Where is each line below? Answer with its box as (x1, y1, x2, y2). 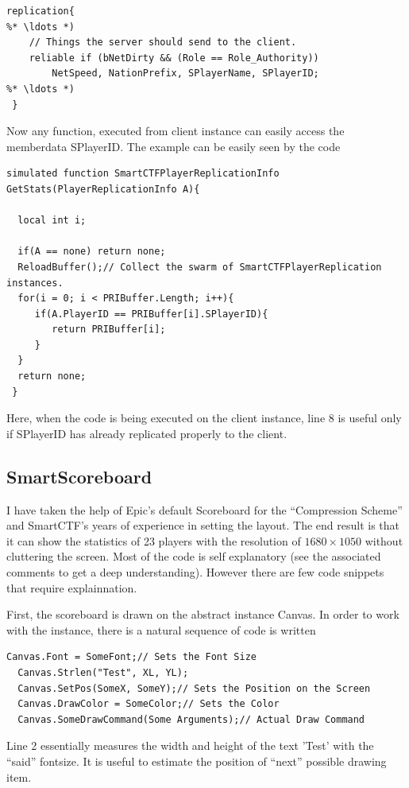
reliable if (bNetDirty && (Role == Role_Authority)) (29, 52, 319, 64)
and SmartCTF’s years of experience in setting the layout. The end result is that (6, 517, 399, 534)
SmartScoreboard (6, 464, 152, 488)
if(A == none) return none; (17, 246, 166, 258)
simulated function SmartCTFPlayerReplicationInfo (6, 168, 280, 180)
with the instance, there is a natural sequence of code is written (6, 621, 316, 638)
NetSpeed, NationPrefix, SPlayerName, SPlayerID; (52, 68, 319, 80)
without (365, 532, 403, 549)
